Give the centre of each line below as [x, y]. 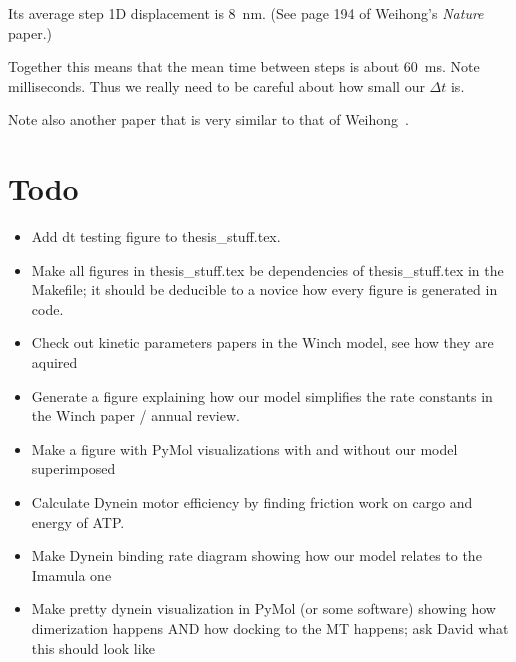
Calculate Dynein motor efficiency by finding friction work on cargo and [252, 502]
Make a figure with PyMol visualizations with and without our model [244, 448]
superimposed [73, 468]
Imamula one [71, 574]
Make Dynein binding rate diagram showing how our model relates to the [256, 555]
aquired [54, 362]
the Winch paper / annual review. [135, 415]
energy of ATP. [78, 521]
